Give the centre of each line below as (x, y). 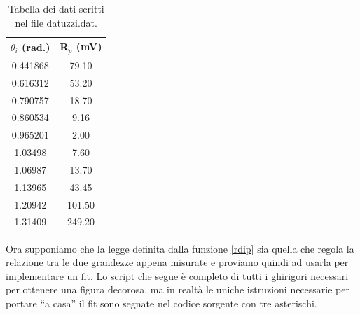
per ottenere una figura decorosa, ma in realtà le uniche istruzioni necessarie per (178, 289)
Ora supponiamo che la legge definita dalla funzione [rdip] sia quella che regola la (180, 248)
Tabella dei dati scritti (56, 8)
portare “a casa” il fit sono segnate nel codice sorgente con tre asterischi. (161, 303)
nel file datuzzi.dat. (56, 22)
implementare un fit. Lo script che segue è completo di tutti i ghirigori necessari (177, 275)
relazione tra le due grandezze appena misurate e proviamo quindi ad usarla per (177, 262)
